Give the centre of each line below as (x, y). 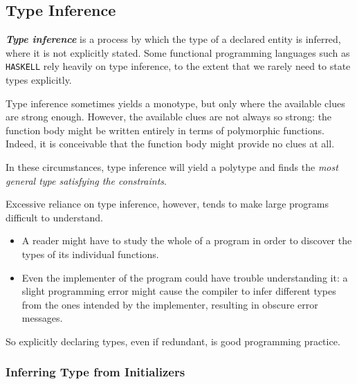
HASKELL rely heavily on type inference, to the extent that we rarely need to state (178, 66)
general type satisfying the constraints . (86, 180)
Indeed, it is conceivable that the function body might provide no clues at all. (170, 144)
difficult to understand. (54, 217)
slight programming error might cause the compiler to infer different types (179, 291)
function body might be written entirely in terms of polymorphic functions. (165, 130)
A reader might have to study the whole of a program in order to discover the (187, 240)
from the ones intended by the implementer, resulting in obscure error (170, 304)
